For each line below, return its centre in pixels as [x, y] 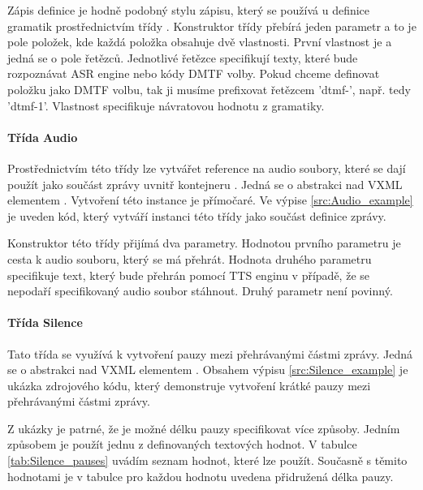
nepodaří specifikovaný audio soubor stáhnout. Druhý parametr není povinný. [200, 291]
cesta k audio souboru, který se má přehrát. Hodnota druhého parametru [190, 258]
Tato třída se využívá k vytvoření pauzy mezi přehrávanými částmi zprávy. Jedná [210, 353]
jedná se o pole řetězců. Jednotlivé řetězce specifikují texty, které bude [183, 57]
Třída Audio [43, 137]
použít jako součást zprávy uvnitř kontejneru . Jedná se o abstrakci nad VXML [205, 184]
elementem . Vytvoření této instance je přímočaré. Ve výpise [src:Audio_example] [210, 200]
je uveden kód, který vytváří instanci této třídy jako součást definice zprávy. [197, 215]
